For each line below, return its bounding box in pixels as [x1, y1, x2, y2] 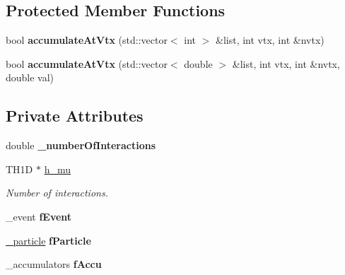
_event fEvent [6, 209, 72, 223]
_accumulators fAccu [6, 257, 102, 271]
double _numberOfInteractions [6, 138, 156, 153]
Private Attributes [6, 105, 144, 127]
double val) [6, 70, 54, 85]
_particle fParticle [6, 233, 91, 247]
